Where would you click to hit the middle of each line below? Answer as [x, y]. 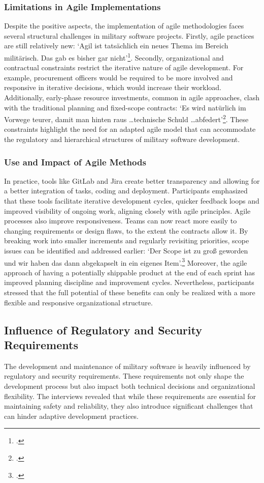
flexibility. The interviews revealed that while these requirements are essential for [130, 396]
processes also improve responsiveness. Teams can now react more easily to [121, 221]
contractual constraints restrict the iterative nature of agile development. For [124, 67]
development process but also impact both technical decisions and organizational [130, 386]
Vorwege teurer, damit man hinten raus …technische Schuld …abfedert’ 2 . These [126, 118]
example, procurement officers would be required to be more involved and [119, 77]
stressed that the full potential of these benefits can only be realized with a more [130, 292]
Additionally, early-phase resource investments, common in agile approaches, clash [132, 97]
